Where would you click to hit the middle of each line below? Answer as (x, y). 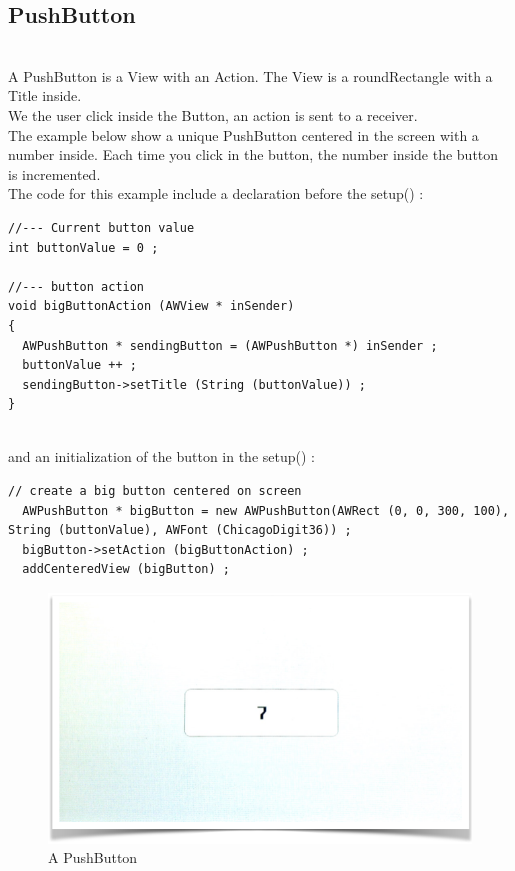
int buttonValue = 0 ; (83, 247)
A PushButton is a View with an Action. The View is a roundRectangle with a (250, 75)
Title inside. (45, 95)
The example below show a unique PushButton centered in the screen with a (243, 134)
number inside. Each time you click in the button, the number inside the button (253, 154)
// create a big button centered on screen (155, 491)
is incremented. (54, 173)
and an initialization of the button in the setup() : (161, 456)
